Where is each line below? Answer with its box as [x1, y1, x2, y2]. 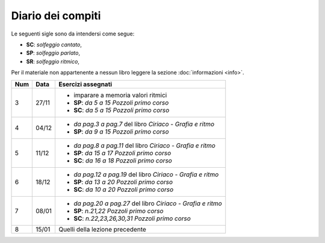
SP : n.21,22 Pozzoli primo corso [73, 206, 164, 215]
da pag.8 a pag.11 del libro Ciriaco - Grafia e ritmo [73, 141, 216, 150]
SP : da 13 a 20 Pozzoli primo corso [73, 177, 173, 186]
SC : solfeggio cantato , [26, 41, 82, 48]
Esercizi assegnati [58, 80, 113, 88]
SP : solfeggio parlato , [26, 49, 81, 57]
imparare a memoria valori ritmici [73, 91, 167, 99]
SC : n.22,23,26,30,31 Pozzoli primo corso [73, 214, 191, 223]
